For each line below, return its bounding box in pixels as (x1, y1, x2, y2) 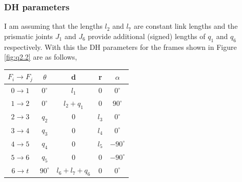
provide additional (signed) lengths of (88, 30, 206, 41)
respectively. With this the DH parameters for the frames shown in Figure (4, 41, 237, 52)
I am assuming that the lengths (4, 21, 103, 31)
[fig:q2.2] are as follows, (4, 51, 77, 62)
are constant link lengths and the (133, 21, 238, 31)
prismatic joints (4, 30, 53, 41)
